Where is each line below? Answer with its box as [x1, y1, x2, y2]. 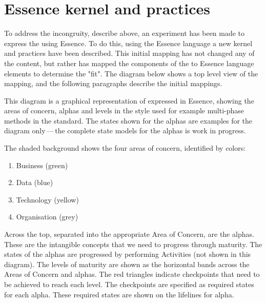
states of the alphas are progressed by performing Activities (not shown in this [4, 249, 251, 259]
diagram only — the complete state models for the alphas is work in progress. [4, 125, 246, 136]
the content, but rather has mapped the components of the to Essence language [4, 57, 254, 68]
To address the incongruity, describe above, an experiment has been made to [4, 28, 245, 38]
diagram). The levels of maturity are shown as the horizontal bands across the [4, 258, 250, 269]
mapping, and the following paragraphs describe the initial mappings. [4, 78, 222, 89]
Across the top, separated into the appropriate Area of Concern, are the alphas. [4, 229, 254, 239]
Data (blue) [16, 177, 53, 188]
